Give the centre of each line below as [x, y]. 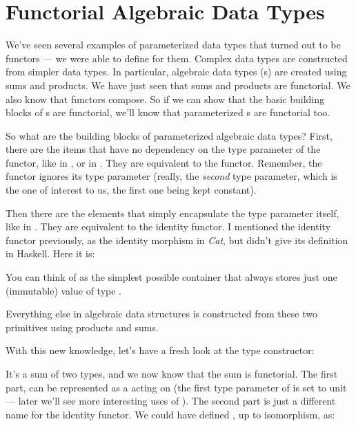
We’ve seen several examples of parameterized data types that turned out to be [173, 45]
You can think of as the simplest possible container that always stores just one [171, 277]
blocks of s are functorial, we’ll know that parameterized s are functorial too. [168, 112]
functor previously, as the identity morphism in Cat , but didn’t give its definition [177, 240]
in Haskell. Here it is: [50, 253]
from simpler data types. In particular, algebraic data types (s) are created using [176, 72]
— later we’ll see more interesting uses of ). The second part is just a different [171, 401]
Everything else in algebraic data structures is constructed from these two [161, 314]
